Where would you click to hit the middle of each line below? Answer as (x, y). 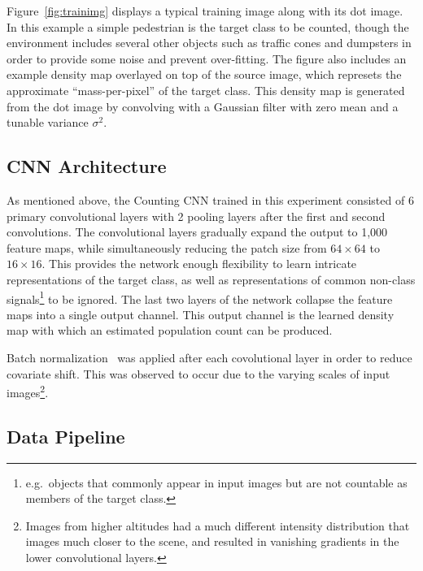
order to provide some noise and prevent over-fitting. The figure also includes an (207, 58)
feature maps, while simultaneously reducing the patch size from (167, 247)
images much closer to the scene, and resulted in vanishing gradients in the (212, 541)
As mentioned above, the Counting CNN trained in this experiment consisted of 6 (210, 199)
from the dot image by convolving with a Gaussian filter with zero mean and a (203, 106)
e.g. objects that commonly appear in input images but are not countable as (216, 482)
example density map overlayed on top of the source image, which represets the (204, 74)
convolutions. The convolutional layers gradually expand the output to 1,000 (197, 232)
